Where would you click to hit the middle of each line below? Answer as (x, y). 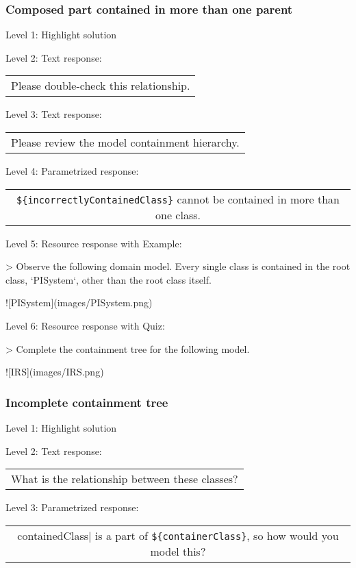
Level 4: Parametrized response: (72, 171)
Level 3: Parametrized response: (72, 507)
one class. (178, 214)
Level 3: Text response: (54, 114)
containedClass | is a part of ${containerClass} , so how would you (178, 535)
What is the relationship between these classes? (125, 479)
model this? (178, 551)
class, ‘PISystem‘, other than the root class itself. (109, 279)
